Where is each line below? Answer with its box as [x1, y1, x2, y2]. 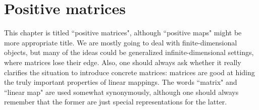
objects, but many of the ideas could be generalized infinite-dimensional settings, [4, 47, 254, 58]
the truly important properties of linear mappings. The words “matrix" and [4, 77, 237, 87]
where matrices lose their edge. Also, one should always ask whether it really [4, 57, 241, 67]
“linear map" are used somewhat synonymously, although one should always [4, 86, 239, 97]
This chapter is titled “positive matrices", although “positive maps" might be [4, 27, 242, 38]
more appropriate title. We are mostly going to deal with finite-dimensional [4, 37, 237, 47]
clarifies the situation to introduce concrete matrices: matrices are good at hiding [4, 67, 255, 77]
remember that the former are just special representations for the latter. [4, 96, 227, 107]
